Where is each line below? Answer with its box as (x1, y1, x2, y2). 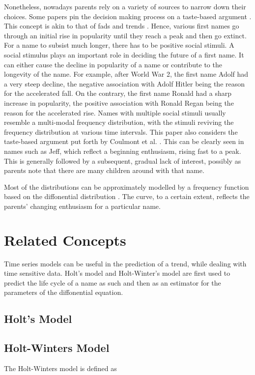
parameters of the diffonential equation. (4, 287, 123, 297)
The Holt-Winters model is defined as (4, 363, 117, 373)
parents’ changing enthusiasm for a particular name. (4, 201, 161, 211)
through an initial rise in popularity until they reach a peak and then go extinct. (4, 30, 247, 40)
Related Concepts (4, 230, 126, 250)
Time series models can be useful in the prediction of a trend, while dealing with (4, 258, 247, 268)
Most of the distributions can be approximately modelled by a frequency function (4, 181, 249, 192)
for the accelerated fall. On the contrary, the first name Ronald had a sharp (4, 88, 231, 98)
